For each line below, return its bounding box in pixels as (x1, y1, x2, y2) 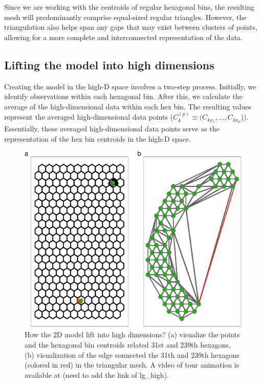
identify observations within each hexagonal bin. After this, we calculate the (4, 91, 243, 102)
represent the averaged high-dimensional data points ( (4, 111, 173, 122)
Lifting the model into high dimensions (4, 56, 214, 72)
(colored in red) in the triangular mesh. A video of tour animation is (25, 359, 240, 370)
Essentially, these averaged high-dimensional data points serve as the (4, 123, 220, 134)
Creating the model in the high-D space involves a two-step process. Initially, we (4, 81, 256, 91)
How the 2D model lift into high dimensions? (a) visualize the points (25, 329, 240, 340)
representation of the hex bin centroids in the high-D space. (4, 133, 191, 144)
